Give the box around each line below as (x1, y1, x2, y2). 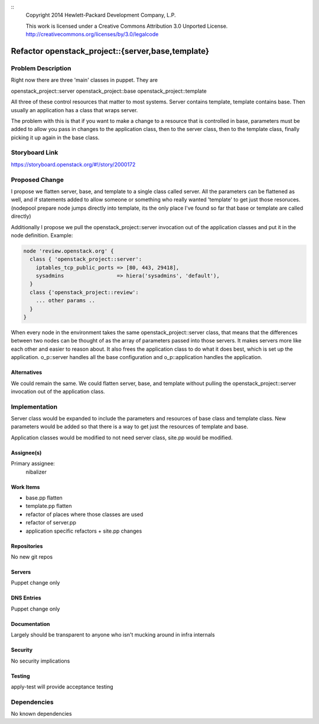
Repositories (11, 542, 43, 549)
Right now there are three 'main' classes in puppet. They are (11, 77, 158, 84)
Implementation (11, 402, 58, 410)
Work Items (11, 483, 40, 490)
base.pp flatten (25, 494, 63, 501)
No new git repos (11, 553, 53, 560)
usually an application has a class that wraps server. (11, 106, 138, 113)
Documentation (11, 620, 50, 627)
